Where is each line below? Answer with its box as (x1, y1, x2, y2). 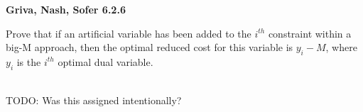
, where (325, 40, 357, 55)
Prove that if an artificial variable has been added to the (6, 26, 251, 40)
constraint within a (268, 26, 352, 40)
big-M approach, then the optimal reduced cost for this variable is (6, 40, 293, 55)
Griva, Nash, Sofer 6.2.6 (6, 2, 126, 16)
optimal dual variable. (58, 54, 153, 69)
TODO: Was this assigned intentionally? (6, 93, 182, 108)
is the (16, 54, 41, 69)
